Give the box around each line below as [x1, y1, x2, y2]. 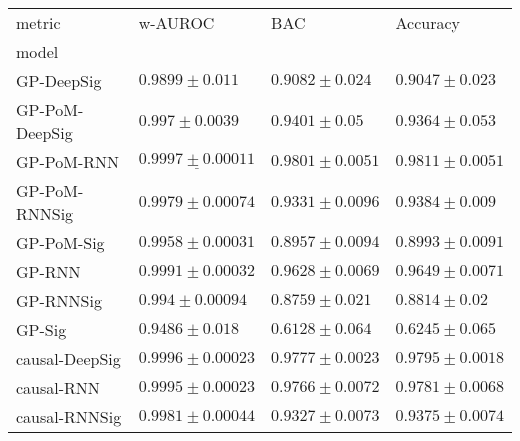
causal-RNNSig [16, 405, 122, 428]
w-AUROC [138, 11, 215, 34]
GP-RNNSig [16, 289, 102, 312]
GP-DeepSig [16, 69, 102, 92]
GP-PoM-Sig [16, 231, 105, 254]
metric [16, 11, 61, 34]
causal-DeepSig [16, 347, 121, 370]
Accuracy [395, 11, 461, 34]
